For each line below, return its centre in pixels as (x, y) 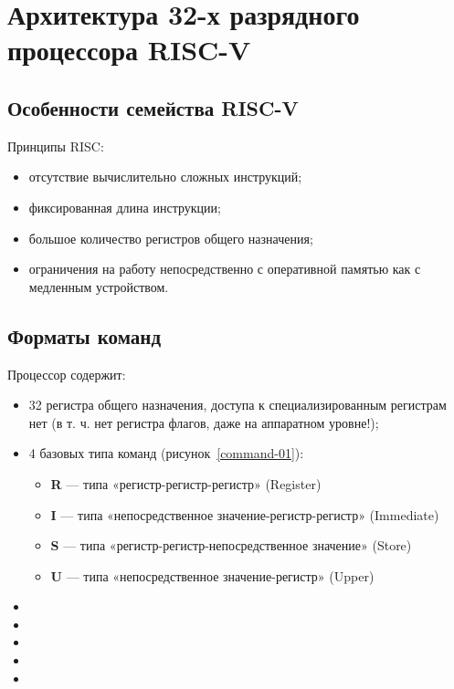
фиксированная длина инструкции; (125, 207)
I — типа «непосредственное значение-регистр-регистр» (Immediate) (245, 514)
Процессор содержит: (67, 374)
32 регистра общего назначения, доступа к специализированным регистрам (238, 405)
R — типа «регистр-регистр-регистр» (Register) (186, 483)
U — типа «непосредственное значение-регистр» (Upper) (212, 575)
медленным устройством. (99, 286)
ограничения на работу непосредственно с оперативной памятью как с (225, 269)
